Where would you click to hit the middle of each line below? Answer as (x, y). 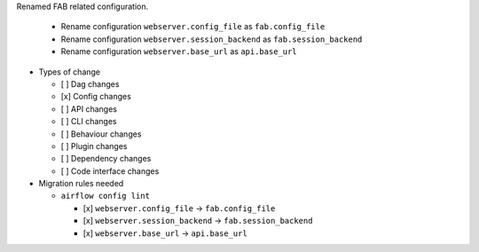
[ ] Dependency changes (106, 159)
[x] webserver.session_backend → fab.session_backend (198, 221)
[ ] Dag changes (90, 83)
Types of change (70, 72)
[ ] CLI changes (89, 122)
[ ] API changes (89, 109)
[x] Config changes (96, 97)
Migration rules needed (81, 184)
